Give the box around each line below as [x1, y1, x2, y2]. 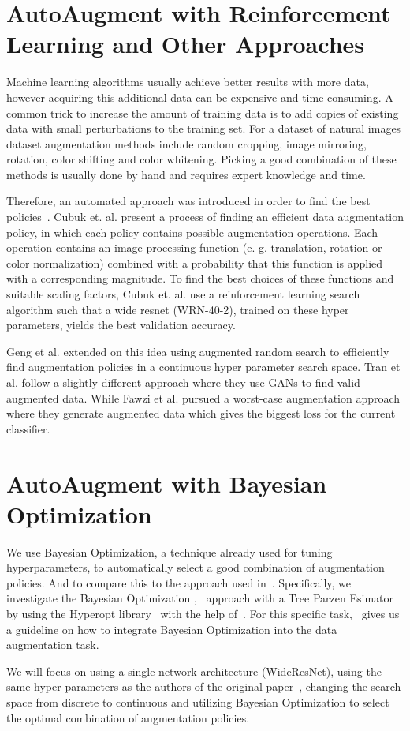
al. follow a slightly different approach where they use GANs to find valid [6, 374, 360, 390]
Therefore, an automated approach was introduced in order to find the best [6, 193, 371, 209]
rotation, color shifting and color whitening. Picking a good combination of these [6, 151, 397, 167]
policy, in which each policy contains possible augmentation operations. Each [6, 223, 378, 240]
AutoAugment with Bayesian [6, 467, 327, 499]
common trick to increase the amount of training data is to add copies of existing [6, 104, 399, 121]
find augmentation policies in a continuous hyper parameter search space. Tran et [6, 358, 401, 375]
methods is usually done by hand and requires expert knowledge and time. [6, 166, 366, 182]
